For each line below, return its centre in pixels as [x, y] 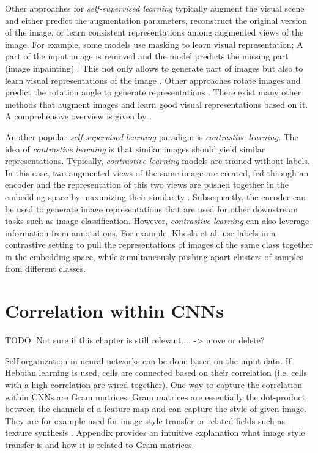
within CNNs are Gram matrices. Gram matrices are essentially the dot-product [155, 396]
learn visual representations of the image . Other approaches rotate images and [153, 80]
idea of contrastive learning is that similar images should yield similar [135, 148]
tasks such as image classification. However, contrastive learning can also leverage [157, 221]
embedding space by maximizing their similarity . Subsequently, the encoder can [155, 196]
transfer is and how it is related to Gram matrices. [100, 444]
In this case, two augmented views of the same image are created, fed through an [157, 172]
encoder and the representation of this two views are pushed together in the [147, 185]
